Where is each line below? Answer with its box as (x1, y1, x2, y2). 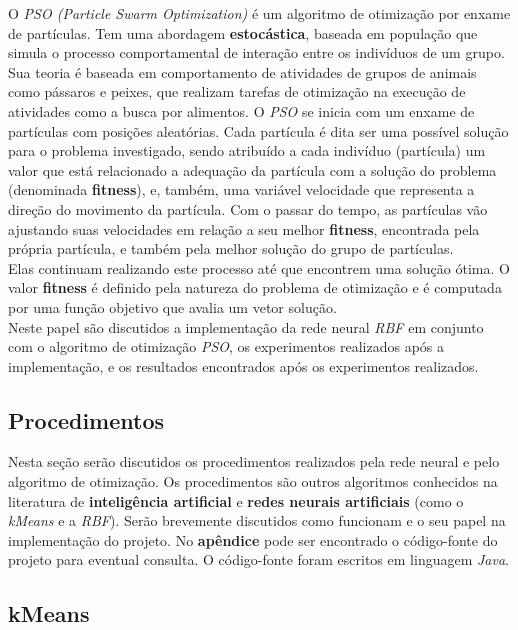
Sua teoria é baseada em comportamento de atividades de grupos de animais (8, 61, 477, 82)
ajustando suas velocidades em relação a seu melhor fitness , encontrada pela (8, 218, 480, 239)
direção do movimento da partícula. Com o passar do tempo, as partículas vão (8, 198, 488, 219)
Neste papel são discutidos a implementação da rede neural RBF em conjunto (8, 316, 484, 337)
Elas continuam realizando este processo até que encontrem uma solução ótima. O (8, 257, 510, 278)
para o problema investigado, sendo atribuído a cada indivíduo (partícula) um (8, 140, 486, 161)
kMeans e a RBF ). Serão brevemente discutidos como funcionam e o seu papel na (8, 510, 506, 531)
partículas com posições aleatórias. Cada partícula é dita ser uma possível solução (8, 120, 509, 141)
